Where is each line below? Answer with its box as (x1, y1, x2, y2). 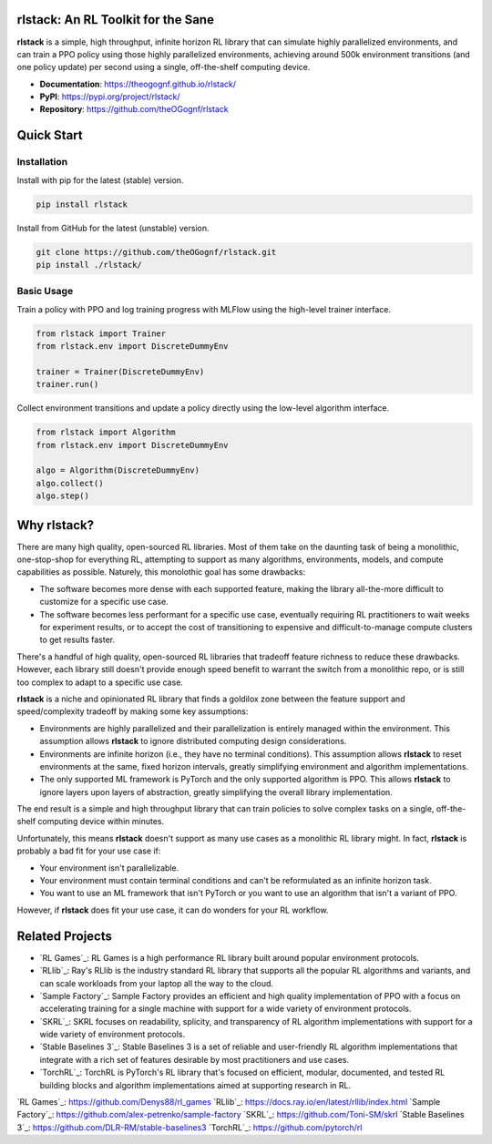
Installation (16, 156, 68, 169)
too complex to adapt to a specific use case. (16, 677, 184, 688)
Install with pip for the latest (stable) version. (16, 174, 184, 186)
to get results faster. (39, 634, 116, 646)
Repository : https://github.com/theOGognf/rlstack (39, 104, 229, 115)
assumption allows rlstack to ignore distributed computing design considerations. (39, 736, 347, 747)
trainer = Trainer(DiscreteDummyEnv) (36, 366, 205, 377)
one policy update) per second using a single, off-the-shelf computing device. (16, 62, 311, 73)
